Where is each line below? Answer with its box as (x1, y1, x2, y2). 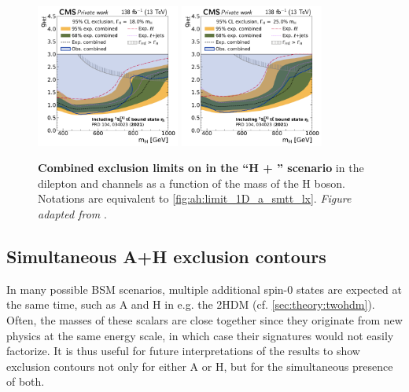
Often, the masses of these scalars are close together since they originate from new (6, 312, 403, 328)
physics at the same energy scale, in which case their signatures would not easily (6, 327, 394, 343)
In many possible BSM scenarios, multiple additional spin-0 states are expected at (6, 280, 402, 297)
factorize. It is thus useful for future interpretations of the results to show (6, 343, 360, 359)
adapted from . (38, 206, 107, 222)
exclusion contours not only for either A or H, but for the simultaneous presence (6, 357, 393, 374)
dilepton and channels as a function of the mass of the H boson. (38, 174, 345, 191)
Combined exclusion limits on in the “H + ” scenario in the (38, 159, 364, 176)
